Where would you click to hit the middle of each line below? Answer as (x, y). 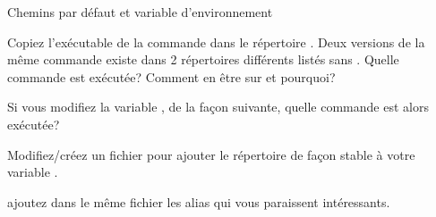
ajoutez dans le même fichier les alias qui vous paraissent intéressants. (199, 201)
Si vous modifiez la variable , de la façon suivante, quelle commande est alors (218, 107)
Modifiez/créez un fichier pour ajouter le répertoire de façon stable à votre (211, 154)
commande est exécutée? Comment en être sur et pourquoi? (171, 76)
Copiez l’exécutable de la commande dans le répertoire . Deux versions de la (216, 42)
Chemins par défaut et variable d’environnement (140, 12)
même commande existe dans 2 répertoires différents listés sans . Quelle (203, 59)
